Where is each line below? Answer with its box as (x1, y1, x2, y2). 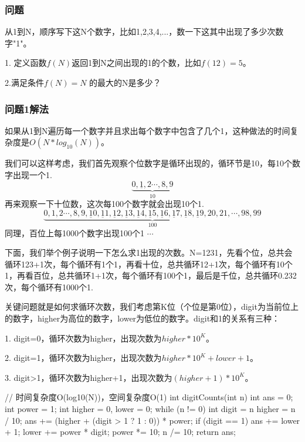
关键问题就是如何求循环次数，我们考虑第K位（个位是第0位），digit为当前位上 (5, 300, 299, 313)
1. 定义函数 (5, 56, 47, 69)
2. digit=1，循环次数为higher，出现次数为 (5, 351, 162, 364)
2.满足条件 (5, 76, 44, 88)
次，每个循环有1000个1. (5, 280, 93, 293)
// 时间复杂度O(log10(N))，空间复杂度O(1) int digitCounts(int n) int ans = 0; (5, 391, 293, 403)
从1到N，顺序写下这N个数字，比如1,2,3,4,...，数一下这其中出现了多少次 (5, 25, 276, 38)
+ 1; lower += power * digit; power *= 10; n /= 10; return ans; (5, 426, 236, 438)
